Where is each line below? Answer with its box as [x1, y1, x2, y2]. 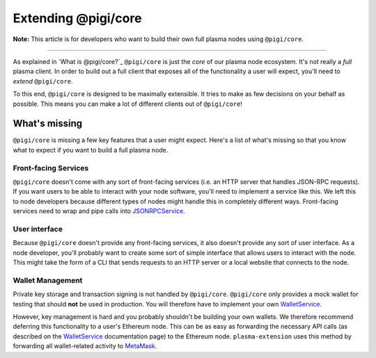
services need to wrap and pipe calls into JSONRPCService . [13, 207, 186, 215]
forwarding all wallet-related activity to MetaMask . [13, 342, 157, 350]
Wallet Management [13, 275, 83, 285]
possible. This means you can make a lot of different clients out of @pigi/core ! [13, 100, 243, 108]
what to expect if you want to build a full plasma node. [13, 146, 169, 154]
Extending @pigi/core [13, 10, 142, 26]
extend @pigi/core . [13, 77, 73, 85]
